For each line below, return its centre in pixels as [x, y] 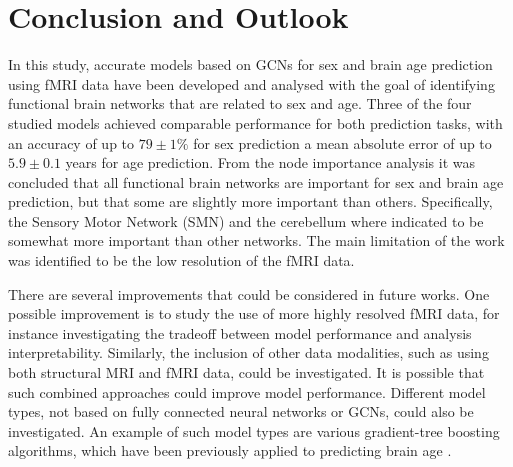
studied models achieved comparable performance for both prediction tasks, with [255, 122]
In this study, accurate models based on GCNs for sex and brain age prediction [250, 64]
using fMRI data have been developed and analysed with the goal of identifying [251, 83]
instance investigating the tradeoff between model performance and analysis [240, 332]
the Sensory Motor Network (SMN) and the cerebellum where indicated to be [246, 220]
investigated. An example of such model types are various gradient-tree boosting [254, 430]
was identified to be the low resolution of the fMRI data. [181, 260]
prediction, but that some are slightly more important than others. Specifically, [250, 201]
